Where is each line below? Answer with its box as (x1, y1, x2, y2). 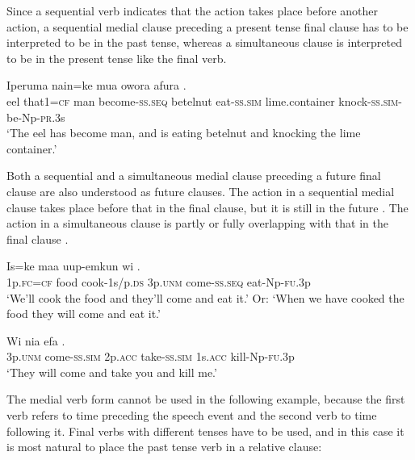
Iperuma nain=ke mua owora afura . (6, 77, 187, 94)
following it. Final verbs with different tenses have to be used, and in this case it (6, 422, 405, 439)
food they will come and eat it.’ (6, 305, 161, 322)
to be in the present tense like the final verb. (6, 49, 227, 66)
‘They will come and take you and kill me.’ (6, 363, 217, 380)
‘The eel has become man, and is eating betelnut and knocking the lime (6, 124, 361, 141)
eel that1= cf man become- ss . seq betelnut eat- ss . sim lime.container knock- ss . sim (6, 92, 399, 109)
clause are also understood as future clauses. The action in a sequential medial (6, 182, 395, 199)
